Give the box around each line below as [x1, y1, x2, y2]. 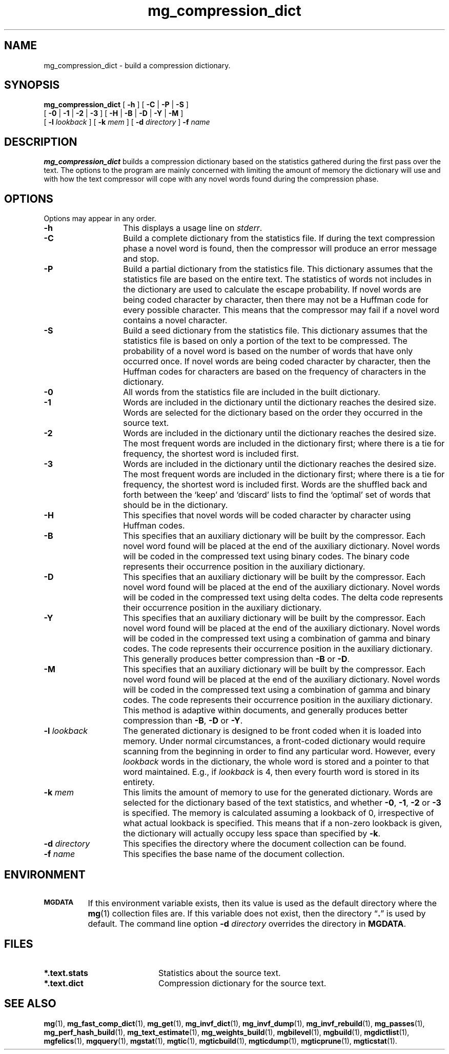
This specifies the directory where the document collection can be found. [123, 838, 406, 849]
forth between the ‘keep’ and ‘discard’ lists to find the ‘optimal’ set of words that [123, 490, 431, 500]
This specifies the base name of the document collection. [123, 849, 345, 860]
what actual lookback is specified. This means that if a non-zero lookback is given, [123, 818, 442, 829]
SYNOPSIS [4, 79, 60, 92]
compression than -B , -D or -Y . [123, 715, 243, 726]
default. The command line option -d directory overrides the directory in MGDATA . [88, 918, 406, 929]
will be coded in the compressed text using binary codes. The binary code [123, 551, 410, 562]
